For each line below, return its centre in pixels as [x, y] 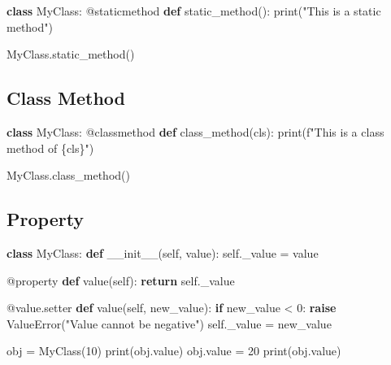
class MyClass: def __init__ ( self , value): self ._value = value [163, 252]
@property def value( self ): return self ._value [121, 280]
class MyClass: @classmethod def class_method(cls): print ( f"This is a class [195, 131]
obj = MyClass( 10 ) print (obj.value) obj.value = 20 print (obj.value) [174, 351]
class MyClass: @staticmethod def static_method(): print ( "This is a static [194, 11]
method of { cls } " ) [50, 148]
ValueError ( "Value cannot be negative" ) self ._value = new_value [169, 323]
